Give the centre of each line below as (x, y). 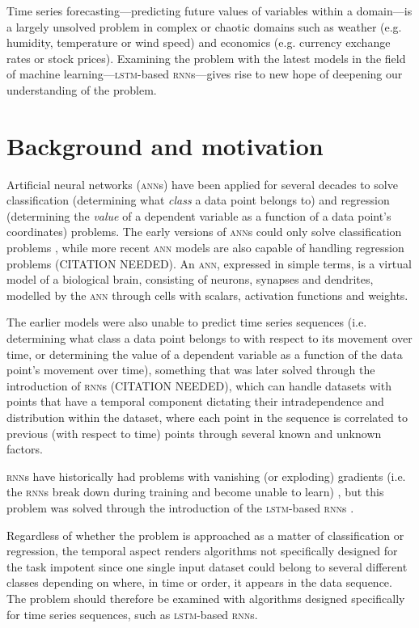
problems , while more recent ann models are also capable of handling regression (205, 248)
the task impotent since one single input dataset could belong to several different (207, 566)
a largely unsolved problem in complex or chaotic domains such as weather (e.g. (204, 26)
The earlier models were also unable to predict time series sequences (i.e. (187, 322)
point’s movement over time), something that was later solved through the (191, 370)
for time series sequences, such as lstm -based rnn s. (132, 614)
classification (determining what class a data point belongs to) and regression (198, 200)
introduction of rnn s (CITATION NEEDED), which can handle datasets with (199, 385)
